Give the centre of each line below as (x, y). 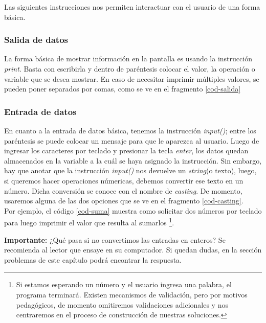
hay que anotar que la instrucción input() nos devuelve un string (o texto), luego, (130, 170)
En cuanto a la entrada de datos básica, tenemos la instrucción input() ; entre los (130, 130)
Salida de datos (36, 40)
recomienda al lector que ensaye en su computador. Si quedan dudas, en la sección (133, 250)
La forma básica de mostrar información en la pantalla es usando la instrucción (128, 59)
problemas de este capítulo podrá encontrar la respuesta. (93, 259)
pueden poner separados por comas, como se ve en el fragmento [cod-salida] (123, 89)
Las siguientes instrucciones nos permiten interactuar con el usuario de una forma (132, 7)
